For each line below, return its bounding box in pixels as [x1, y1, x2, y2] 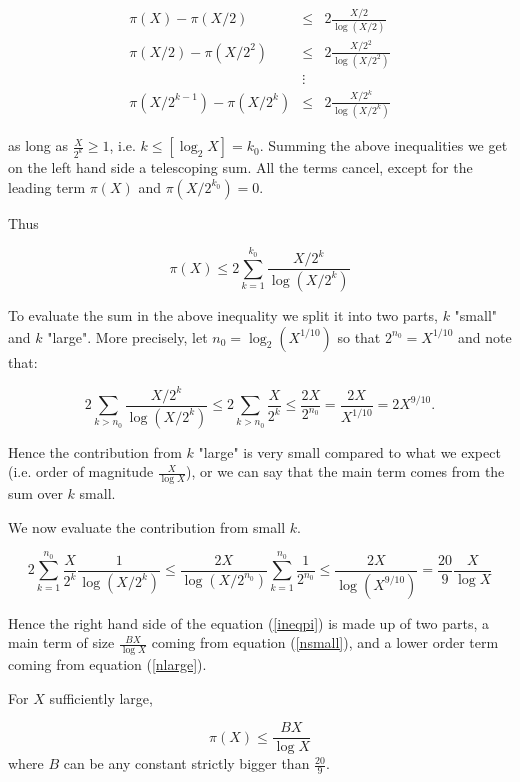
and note [458, 326, 512, 347]
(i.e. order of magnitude [8, 461, 154, 482]
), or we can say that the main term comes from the [186, 461, 505, 482]
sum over [8, 482, 63, 503]
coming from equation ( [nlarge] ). [8, 654, 207, 675]
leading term [8, 176, 86, 197]
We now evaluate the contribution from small [8, 516, 286, 537]
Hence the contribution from [8, 441, 182, 462]
